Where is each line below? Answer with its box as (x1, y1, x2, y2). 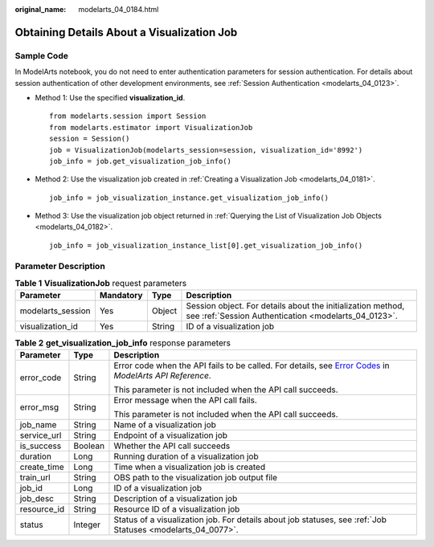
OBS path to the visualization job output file (113, 471, 277, 483)
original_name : (14, 5, 67, 14)
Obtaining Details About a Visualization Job (14, 25, 238, 39)
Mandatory (99, 290, 143, 301)
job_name (19, 418, 57, 430)
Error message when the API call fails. (113, 394, 257, 406)
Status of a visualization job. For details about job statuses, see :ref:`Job (113, 514, 387, 525)
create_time (19, 461, 64, 472)
